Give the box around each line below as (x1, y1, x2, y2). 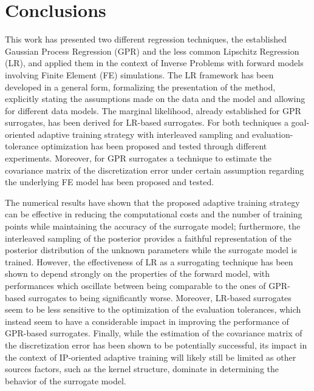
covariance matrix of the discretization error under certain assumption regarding (5, 163, 304, 176)
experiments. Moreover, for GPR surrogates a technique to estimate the (5, 152, 271, 165)
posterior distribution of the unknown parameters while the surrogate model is (5, 243, 297, 256)
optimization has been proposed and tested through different (41, 140, 267, 152)
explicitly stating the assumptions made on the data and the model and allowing (5, 92, 305, 105)
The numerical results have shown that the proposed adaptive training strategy (5, 195, 300, 208)
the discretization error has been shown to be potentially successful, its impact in (5, 338, 307, 351)
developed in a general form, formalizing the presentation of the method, (5, 80, 276, 93)
